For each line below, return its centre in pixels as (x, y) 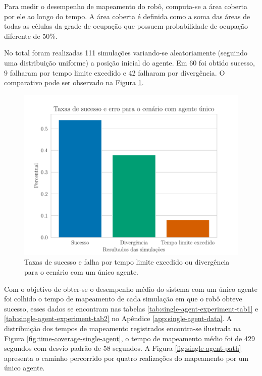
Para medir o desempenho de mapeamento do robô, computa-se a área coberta (126, 6)
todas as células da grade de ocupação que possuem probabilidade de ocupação (126, 26)
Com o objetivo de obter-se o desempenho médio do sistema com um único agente (131, 289)
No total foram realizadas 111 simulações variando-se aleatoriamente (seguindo (126, 53)
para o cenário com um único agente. (82, 271)
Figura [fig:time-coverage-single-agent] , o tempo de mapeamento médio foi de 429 (129, 338)
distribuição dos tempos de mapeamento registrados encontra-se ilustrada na (122, 328)
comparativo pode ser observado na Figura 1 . (74, 82)
